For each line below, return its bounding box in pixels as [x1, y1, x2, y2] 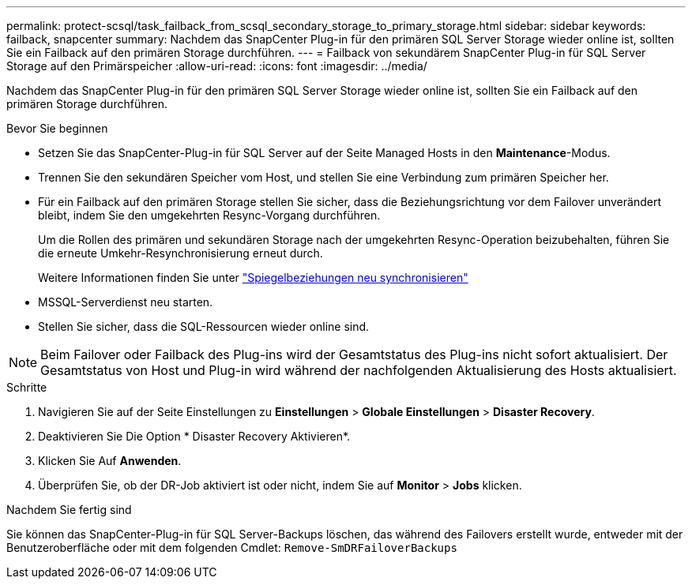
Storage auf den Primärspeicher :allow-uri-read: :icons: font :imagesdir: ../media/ [6, 59, 427, 73]
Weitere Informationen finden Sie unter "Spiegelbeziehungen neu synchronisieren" [38, 271, 468, 284]
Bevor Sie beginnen [6, 122, 108, 135]
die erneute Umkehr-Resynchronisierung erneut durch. [38, 246, 323, 260]
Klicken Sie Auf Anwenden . [38, 454, 182, 467]
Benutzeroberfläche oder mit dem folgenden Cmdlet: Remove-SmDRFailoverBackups [6, 541, 457, 554]
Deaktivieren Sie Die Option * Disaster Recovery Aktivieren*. [38, 429, 351, 443]
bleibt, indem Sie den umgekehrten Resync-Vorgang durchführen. [38, 208, 381, 222]
